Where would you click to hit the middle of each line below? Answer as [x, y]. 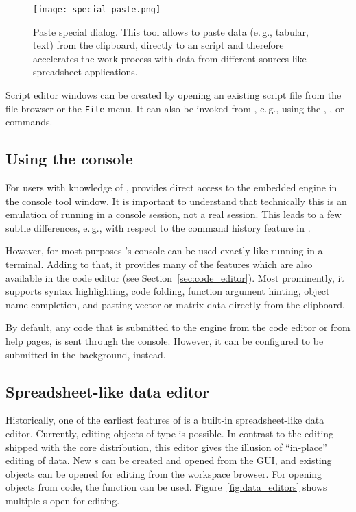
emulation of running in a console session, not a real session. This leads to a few [174, 214]
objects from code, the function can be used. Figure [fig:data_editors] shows [166, 487]
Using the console [69, 159]
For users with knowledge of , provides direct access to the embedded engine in [171, 187]
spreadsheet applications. [85, 72]
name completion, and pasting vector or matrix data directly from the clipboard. [176, 304]
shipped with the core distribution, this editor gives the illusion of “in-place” [166, 447]
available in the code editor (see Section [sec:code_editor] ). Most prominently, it [175, 277]
